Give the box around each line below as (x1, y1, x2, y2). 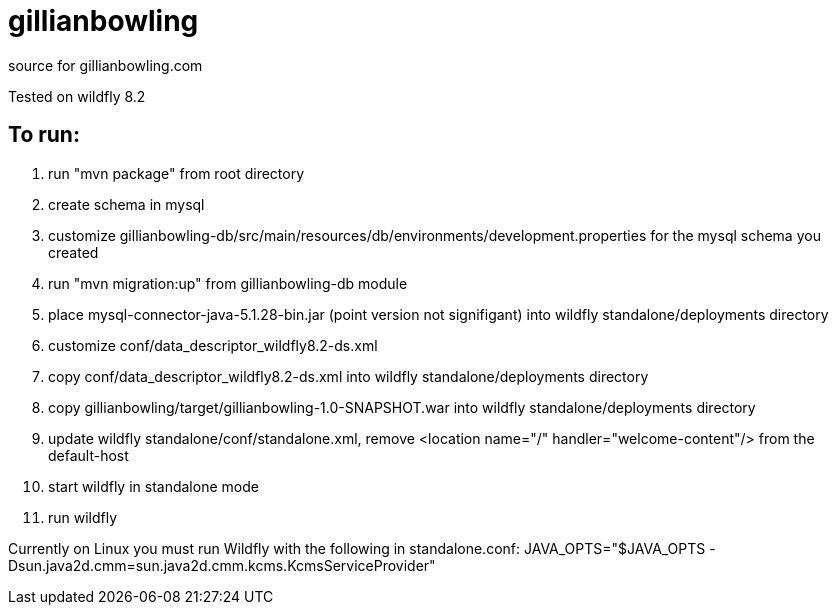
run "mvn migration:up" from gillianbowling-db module (48, 274, 408, 292)
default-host (48, 446, 129, 464)
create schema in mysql (48, 195, 205, 213)
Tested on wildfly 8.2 (8, 87, 146, 105)
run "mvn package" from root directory (48, 164, 305, 182)
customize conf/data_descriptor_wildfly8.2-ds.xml (48, 336, 378, 354)
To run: (8, 122, 80, 148)
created (48, 243, 99, 261)
